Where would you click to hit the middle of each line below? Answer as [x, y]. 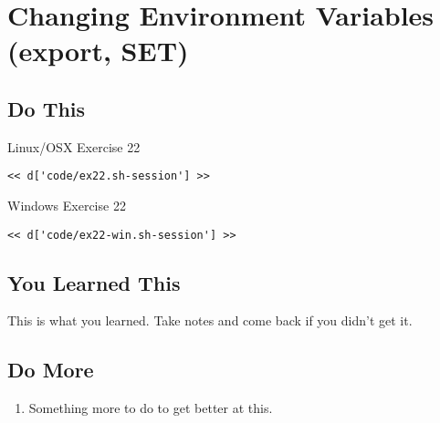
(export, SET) [98, 51]
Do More [51, 370]
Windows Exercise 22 [67, 206]
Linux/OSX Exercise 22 [74, 146]
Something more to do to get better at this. [151, 408]
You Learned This [94, 282]
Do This [47, 108]
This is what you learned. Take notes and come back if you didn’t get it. [210, 320]
